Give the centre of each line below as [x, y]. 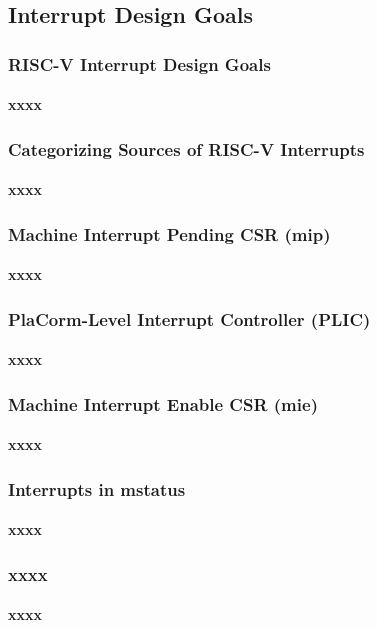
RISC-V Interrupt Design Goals [139, 63]
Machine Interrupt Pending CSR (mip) [169, 233]
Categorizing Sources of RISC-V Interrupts [186, 148]
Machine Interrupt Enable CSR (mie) [163, 403]
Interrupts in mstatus [97, 488]
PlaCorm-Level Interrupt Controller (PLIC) [189, 318]
